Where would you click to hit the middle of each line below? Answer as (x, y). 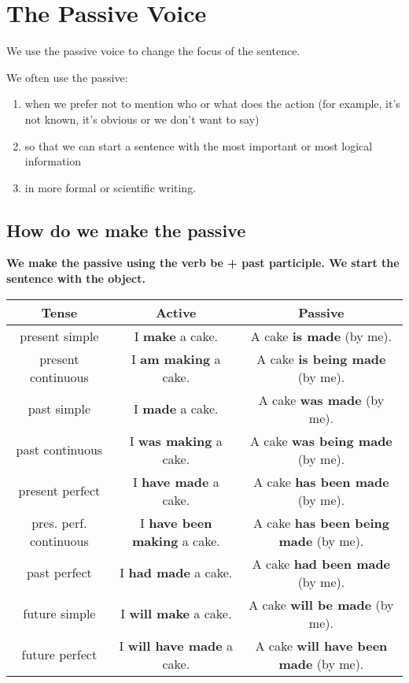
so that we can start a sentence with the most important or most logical (199, 145)
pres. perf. (59, 522)
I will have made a (176, 645)
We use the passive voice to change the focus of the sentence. (153, 51)
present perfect (59, 491)
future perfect (59, 655)
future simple (59, 614)
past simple (59, 409)
